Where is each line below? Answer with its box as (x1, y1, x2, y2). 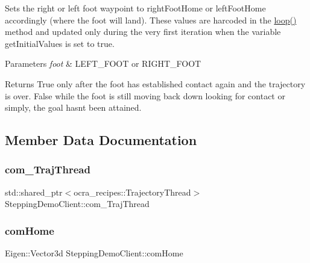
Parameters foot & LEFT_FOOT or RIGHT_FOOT (5, 57, 201, 70)
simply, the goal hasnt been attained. (5, 101, 142, 114)
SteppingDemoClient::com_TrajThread (5, 197, 150, 210)
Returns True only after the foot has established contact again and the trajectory (5, 77, 306, 90)
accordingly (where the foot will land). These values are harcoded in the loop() (5, 13, 297, 26)
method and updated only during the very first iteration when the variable (5, 25, 281, 38)
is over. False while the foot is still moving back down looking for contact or (5, 89, 285, 102)
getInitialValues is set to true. (5, 37, 115, 49)
